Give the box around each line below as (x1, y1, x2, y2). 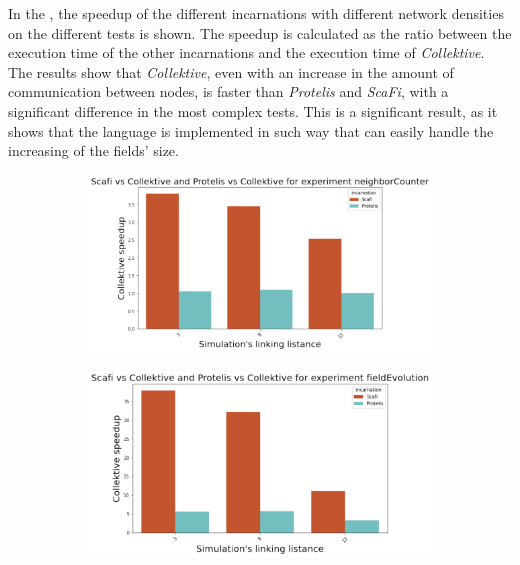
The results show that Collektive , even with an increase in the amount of (8, 61, 454, 82)
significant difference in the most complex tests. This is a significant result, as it (8, 100, 498, 121)
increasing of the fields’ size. (8, 140, 179, 161)
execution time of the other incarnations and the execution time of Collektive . (8, 42, 485, 63)
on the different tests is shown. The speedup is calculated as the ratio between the (8, 22, 512, 43)
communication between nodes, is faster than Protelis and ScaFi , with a (8, 81, 449, 102)
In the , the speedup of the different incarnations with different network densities (8, 3, 504, 23)
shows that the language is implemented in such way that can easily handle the (8, 120, 494, 141)
